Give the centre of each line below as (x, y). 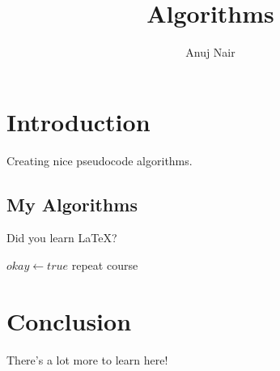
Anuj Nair (210, 52)
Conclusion (69, 320)
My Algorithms (72, 204)
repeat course (105, 265)
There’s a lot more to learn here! (87, 359)
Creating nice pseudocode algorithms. (100, 160)
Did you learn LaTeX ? (62, 238)
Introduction (78, 121)
